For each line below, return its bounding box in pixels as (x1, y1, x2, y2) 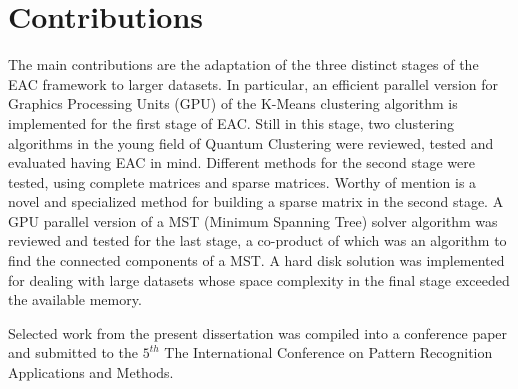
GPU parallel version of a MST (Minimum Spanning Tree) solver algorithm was (8, 210, 498, 231)
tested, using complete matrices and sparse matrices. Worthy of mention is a (8, 171, 477, 192)
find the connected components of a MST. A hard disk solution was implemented (8, 250, 505, 271)
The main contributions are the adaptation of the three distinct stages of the (8, 54, 479, 75)
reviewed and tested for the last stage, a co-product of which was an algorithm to (8, 230, 507, 251)
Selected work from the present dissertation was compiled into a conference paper (8, 322, 508, 343)
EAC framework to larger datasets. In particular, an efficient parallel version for (8, 73, 498, 94)
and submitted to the (8, 342, 138, 363)
